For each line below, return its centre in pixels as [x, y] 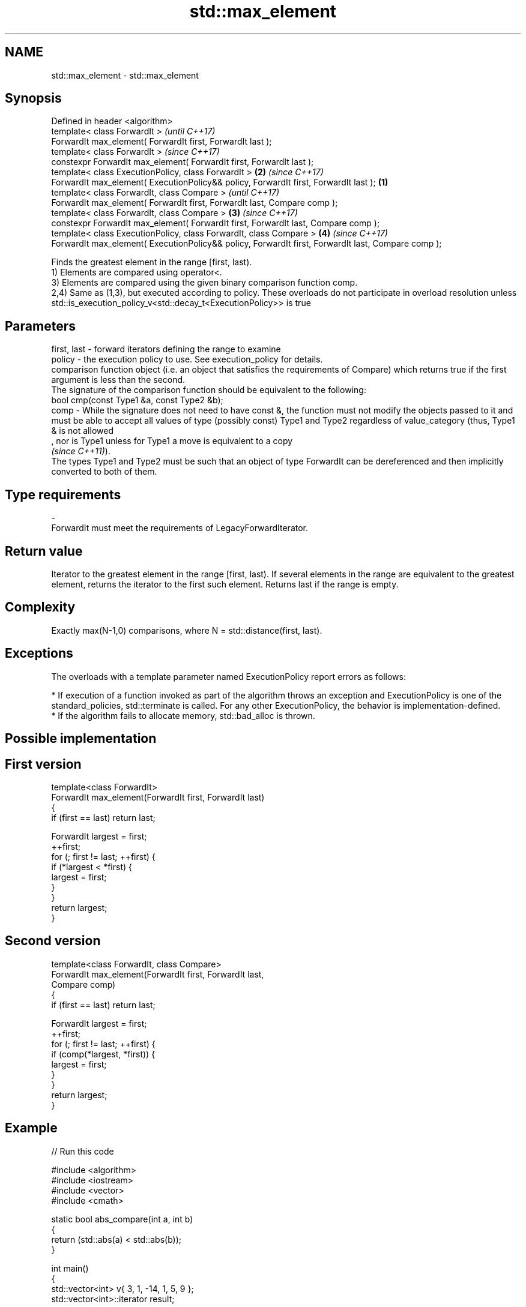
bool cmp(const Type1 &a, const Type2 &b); [137, 400]
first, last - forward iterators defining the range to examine [166, 349]
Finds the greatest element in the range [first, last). [152, 262]
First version [43, 764]
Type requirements [63, 494]
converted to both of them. [104, 472]
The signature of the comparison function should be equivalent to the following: [209, 390]
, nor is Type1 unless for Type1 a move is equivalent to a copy [172, 441]
